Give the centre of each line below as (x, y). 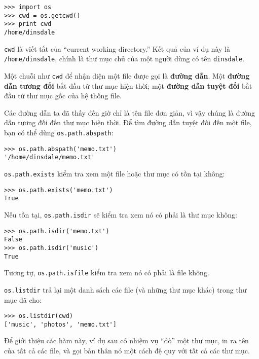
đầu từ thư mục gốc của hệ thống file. (63, 96)
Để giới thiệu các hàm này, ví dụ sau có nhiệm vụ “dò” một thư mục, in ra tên (126, 340)
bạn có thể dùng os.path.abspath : (59, 132)
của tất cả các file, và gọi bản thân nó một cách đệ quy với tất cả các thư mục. (127, 350)
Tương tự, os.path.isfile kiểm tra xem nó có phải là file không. (107, 273)
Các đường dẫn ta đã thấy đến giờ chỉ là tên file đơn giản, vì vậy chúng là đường (130, 112)
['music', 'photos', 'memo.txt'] (60, 324)
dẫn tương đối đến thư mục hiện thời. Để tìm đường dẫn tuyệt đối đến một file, (128, 122)
